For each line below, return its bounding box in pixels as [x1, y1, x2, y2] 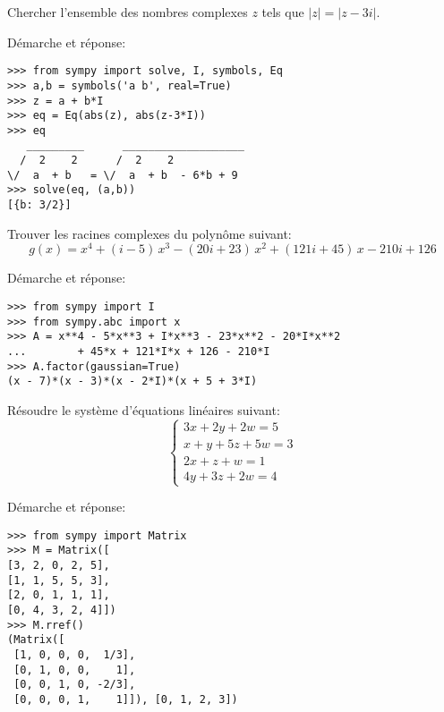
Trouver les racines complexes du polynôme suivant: [7, 224, 292, 242]
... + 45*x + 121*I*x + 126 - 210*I [7, 344, 270, 358]
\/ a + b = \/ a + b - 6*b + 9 [7, 168, 238, 182]
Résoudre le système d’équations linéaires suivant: [7, 400, 280, 419]
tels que [261, 3, 304, 21]
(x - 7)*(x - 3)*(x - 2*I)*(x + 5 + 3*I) [7, 375, 258, 388]
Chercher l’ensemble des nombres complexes [7, 3, 248, 21]
